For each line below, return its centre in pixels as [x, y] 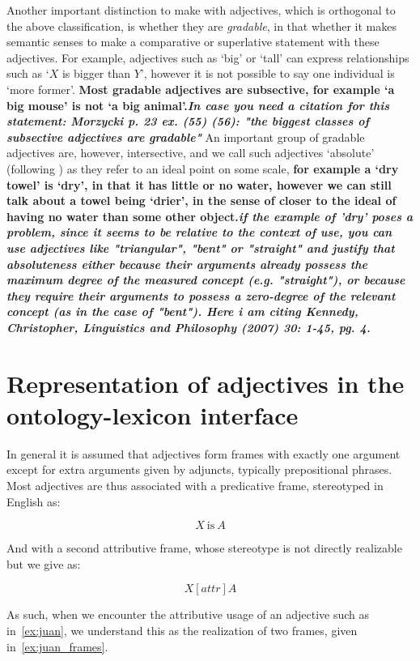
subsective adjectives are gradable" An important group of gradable [186, 136]
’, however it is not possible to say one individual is [267, 73]
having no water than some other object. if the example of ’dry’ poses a [210, 216]
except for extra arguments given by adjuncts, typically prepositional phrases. [199, 469]
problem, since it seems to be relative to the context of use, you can [199, 232]
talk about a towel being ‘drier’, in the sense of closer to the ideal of [202, 200]
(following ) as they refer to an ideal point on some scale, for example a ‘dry [203, 168]
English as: [34, 501]
